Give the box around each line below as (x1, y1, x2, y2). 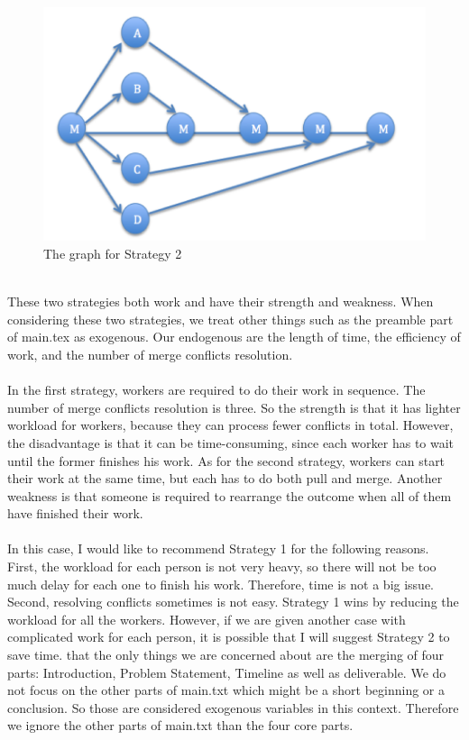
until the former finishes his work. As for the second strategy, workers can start (7, 451, 446, 470)
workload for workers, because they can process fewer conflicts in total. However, (7, 416, 454, 434)
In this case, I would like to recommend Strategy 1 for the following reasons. (7, 539, 429, 558)
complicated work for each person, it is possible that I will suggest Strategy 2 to (7, 627, 450, 646)
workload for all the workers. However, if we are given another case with (7, 609, 406, 628)
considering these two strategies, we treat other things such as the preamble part (7, 309, 454, 328)
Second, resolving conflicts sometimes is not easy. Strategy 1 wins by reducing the (7, 592, 459, 611)
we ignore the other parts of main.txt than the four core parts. (7, 716, 354, 735)
